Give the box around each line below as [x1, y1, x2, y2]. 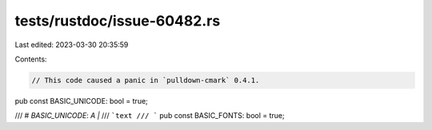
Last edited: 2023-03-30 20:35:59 [14, 40, 129, 49]
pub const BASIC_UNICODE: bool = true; [14, 96, 148, 105]
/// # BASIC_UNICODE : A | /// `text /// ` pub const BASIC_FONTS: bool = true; [14, 111, 285, 120]
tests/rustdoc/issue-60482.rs [14, 12, 221, 30]
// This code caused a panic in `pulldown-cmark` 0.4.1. [31, 76, 260, 85]
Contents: [14, 54, 47, 64]
